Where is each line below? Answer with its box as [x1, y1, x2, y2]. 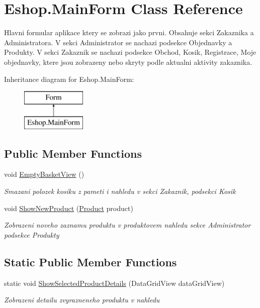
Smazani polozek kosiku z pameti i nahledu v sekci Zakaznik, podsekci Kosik [4, 186, 236, 196]
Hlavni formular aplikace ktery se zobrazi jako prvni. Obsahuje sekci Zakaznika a [4, 27, 254, 38]
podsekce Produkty [4, 229, 59, 240]
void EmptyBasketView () [4, 169, 84, 179]
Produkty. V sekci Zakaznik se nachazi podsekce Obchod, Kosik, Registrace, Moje [4, 47, 256, 57]
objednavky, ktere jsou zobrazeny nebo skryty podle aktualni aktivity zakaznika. [4, 56, 252, 67]
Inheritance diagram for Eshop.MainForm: [4, 73, 134, 84]
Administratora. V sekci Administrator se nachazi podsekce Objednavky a [4, 37, 232, 47]
